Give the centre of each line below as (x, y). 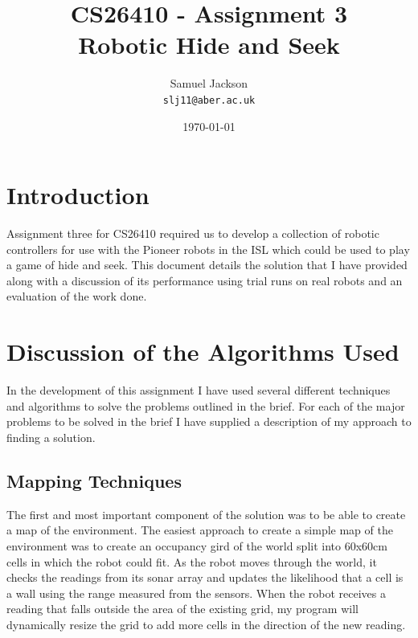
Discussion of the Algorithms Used (203, 352)
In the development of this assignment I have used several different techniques (199, 390)
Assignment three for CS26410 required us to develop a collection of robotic (193, 233)
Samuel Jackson (209, 83)
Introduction (78, 195)
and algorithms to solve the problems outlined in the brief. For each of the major (206, 405)
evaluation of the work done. (77, 296)
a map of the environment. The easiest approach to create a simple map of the (200, 530)
